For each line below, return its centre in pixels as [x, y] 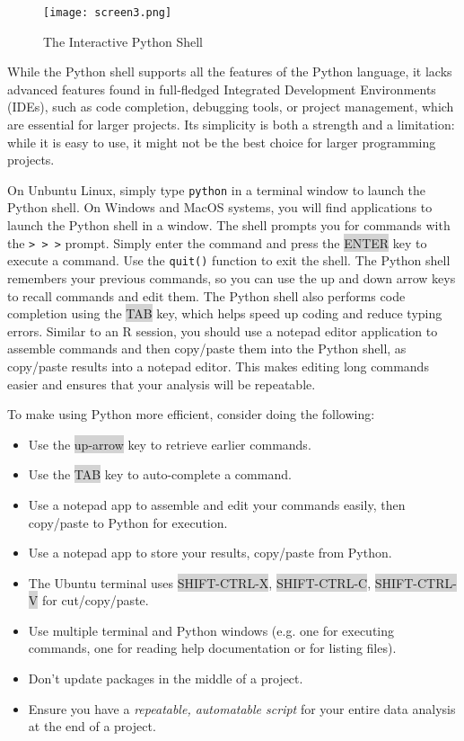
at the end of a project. [92, 726]
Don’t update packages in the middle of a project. [166, 679]
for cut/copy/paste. [95, 600]
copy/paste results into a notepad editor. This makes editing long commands [218, 366]
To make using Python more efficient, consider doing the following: [191, 414]
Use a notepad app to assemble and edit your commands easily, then [217, 504]
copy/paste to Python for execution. [128, 522]
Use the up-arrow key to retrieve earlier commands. [170, 444]
